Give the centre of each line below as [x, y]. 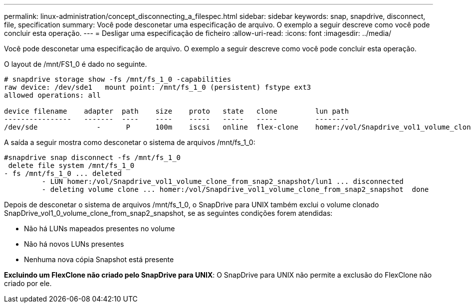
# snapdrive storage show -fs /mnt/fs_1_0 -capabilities [118, 79]
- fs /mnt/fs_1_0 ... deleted [63, 173]
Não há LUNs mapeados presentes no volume [100, 229]
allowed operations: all [52, 95]
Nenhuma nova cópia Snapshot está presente [99, 259]
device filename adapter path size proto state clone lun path [177, 111]
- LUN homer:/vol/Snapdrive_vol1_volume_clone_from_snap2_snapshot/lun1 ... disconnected [223, 181]
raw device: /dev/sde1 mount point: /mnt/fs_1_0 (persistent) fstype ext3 [158, 87]
